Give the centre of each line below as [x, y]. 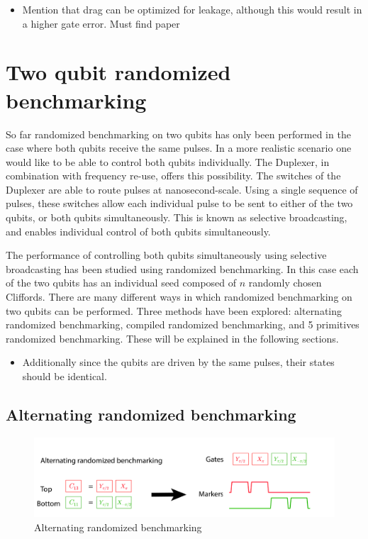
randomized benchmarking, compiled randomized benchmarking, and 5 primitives [183, 324]
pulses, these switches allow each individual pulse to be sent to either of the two [179, 203]
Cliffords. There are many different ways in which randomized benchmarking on [179, 297]
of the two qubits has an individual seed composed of [121, 283]
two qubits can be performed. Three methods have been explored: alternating [174, 310]
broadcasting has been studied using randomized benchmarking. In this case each [182, 268]
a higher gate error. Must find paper [101, 23]
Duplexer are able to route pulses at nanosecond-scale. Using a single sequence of [182, 189]
